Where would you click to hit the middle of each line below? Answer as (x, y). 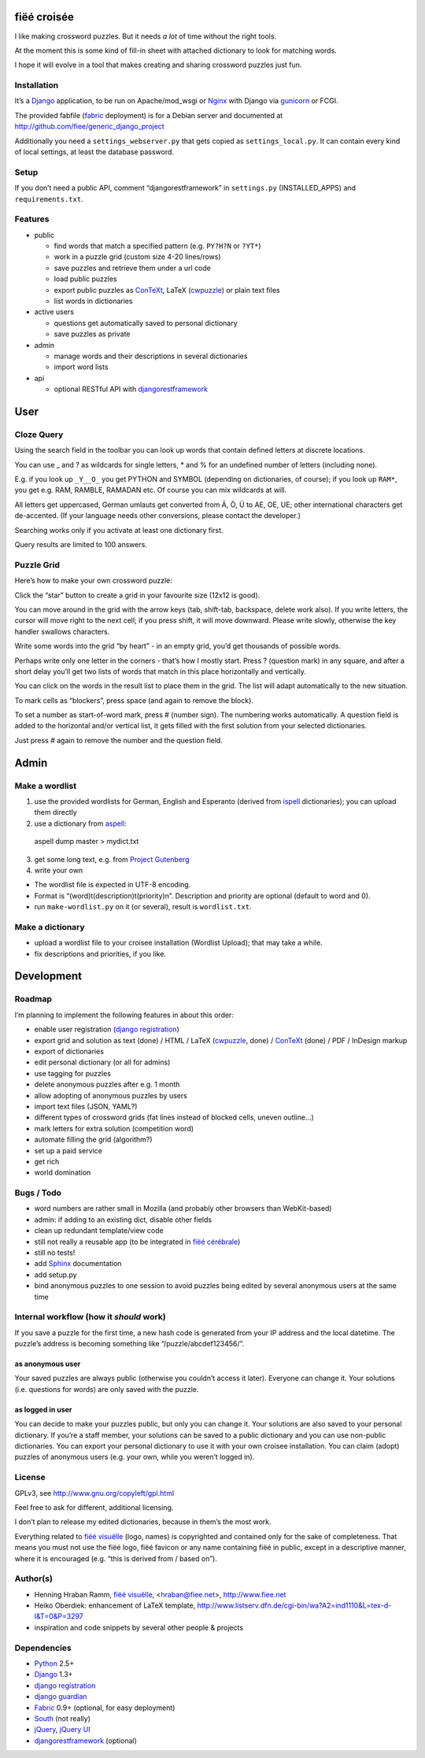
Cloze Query (39, 435)
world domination (63, 1172)
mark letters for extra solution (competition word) (114, 1128)
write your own (59, 870)
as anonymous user (48, 1364)
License (30, 1478)
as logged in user (43, 1409)
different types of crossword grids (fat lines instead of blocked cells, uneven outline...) (174, 1117)
